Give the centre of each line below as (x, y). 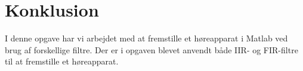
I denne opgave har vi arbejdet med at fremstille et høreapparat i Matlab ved (146, 38)
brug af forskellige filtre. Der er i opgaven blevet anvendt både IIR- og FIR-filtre (151, 49)
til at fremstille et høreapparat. (62, 61)
